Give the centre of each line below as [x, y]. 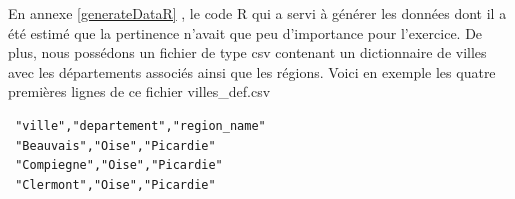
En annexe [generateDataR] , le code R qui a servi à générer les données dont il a [257, 13]
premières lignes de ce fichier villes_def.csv [139, 91]
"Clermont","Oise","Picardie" [115, 184]
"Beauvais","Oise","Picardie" [115, 145]
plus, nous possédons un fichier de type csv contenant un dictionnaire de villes [247, 52]
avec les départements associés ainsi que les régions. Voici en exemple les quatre [252, 71]
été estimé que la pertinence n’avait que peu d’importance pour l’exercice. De [245, 32]
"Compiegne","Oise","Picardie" [119, 165]
